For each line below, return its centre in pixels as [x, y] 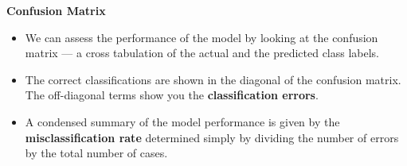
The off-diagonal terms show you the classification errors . [172, 95]
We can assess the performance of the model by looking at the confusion [202, 37]
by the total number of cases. [96, 153]
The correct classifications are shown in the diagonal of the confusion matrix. [213, 79]
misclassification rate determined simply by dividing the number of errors [212, 137]
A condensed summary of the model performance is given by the [182, 121]
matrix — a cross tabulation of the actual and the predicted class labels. [202, 53]
